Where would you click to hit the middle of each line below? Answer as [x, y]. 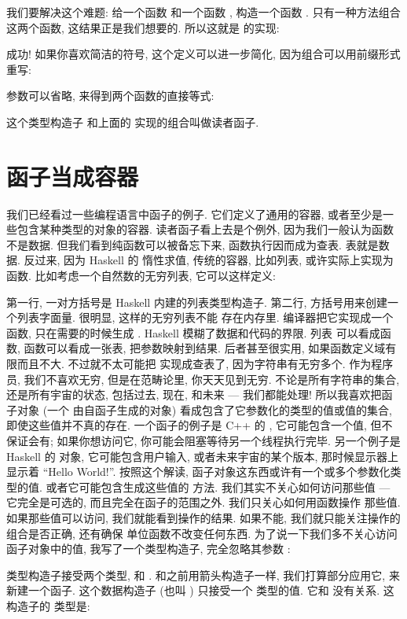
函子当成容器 [73, 176]
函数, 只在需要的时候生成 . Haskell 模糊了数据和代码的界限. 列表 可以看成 [193, 332]
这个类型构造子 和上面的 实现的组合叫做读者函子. [133, 122]
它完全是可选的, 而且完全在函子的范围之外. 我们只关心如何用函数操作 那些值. [203, 502]
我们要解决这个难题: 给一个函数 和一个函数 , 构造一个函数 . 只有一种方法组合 [203, 12]
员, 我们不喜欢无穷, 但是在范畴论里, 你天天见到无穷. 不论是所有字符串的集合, [203, 379]
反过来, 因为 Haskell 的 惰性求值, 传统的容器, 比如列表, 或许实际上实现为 [209, 260]
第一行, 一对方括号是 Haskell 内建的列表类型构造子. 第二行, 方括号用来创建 [197, 302]
